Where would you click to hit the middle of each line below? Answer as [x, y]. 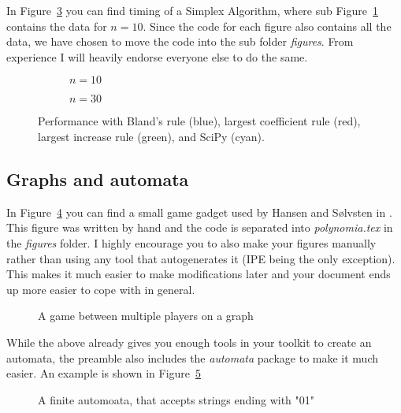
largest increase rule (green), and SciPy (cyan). [151, 136]
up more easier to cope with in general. [101, 289]
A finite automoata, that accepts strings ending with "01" [176, 399]
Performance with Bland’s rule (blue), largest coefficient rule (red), [199, 121]
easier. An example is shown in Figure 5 [104, 373]
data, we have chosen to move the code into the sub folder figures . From [180, 41]
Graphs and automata [98, 179]
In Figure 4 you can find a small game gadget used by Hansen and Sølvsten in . [199, 212]
